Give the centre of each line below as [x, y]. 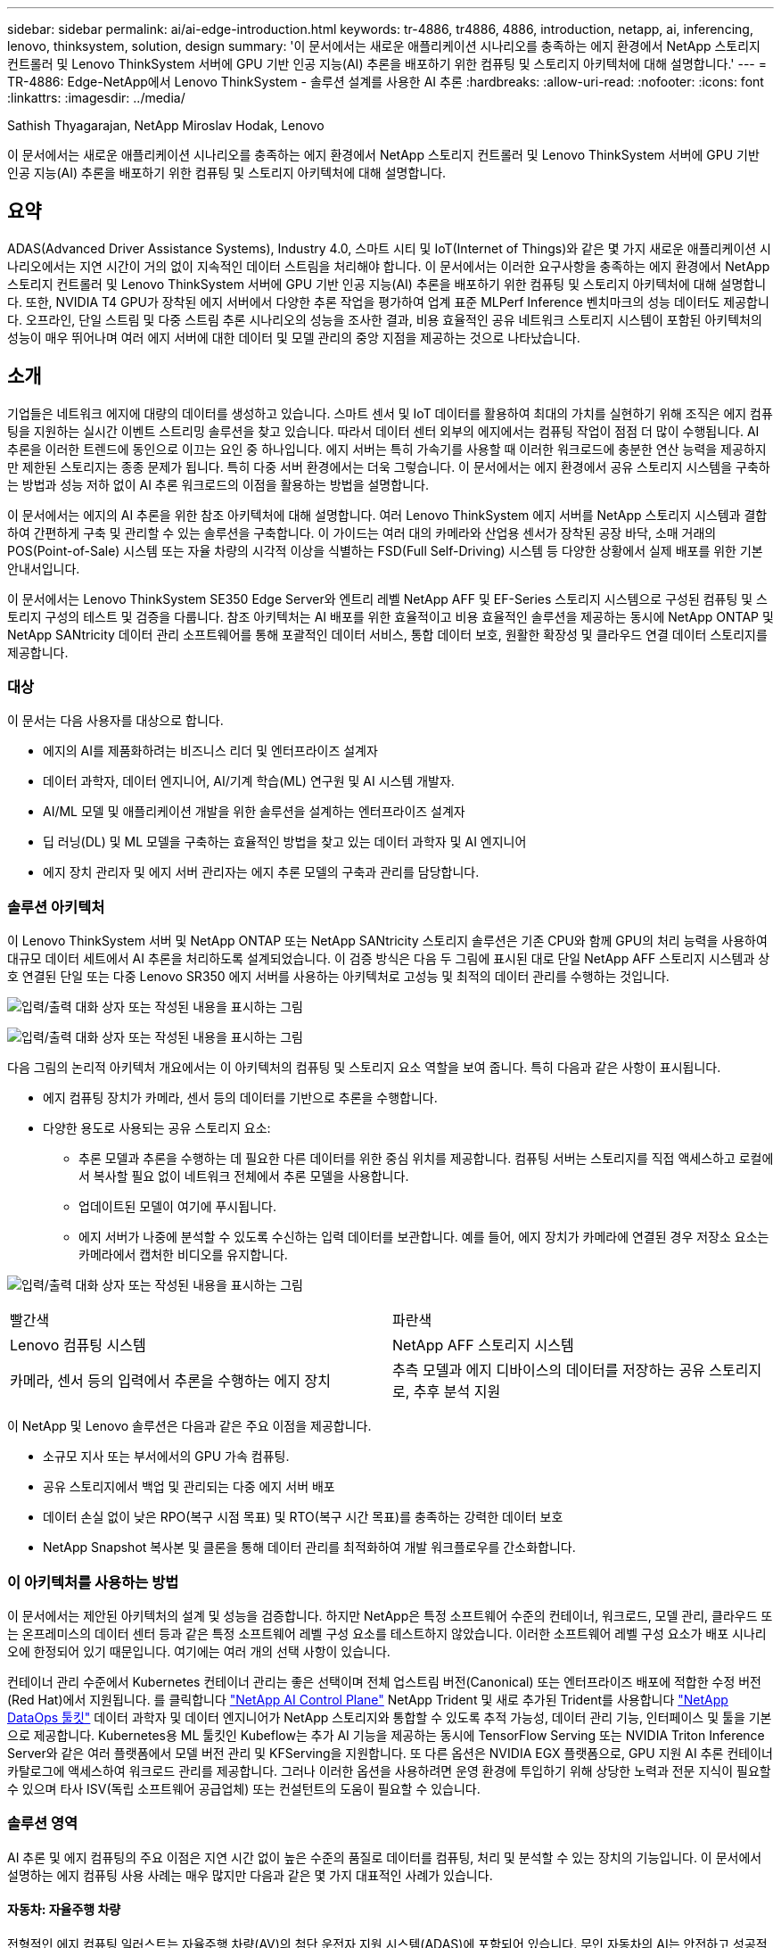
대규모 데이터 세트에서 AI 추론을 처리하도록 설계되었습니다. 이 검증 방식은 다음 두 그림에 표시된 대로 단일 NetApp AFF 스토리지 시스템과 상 [389, 959]
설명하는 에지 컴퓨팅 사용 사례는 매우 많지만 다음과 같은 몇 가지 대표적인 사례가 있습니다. [250, 1875]
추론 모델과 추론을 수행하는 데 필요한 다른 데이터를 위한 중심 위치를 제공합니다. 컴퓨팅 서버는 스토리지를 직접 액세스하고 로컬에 [426, 1159]
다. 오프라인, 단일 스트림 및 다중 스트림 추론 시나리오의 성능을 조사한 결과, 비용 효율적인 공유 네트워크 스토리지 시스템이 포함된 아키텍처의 [385, 319]
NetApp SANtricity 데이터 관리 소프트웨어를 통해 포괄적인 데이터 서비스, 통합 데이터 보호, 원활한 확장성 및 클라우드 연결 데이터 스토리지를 [387, 634]
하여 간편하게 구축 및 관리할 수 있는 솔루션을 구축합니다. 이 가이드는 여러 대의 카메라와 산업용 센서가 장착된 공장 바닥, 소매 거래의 [362, 532]
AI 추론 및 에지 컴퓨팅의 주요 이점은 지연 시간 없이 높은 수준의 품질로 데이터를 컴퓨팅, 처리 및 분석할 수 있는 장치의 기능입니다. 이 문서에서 [385, 1857]
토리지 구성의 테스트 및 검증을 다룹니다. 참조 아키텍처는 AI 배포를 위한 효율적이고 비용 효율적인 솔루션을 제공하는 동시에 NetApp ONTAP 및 [390, 616]
